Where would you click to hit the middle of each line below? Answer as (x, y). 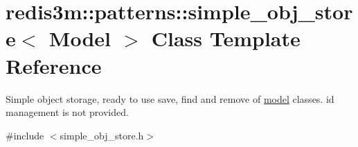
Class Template (226, 38)
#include (25, 135)
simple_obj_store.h (102, 135)
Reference (54, 65)
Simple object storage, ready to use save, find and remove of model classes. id (170, 98)
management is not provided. (67, 112)
